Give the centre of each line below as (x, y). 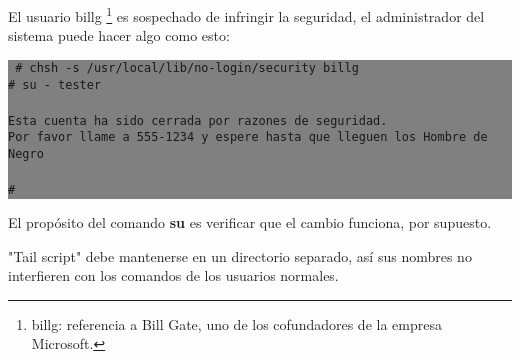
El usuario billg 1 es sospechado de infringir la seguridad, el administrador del (246, 14)
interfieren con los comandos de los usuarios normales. (173, 275)
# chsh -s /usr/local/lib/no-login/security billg (187, 67)
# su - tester (55, 84)
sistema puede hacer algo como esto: (119, 35)
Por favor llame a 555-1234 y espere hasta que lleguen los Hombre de (248, 137)
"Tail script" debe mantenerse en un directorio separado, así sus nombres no (240, 255)
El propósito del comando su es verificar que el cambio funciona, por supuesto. (250, 221)
